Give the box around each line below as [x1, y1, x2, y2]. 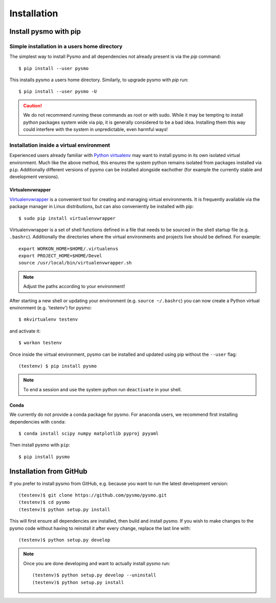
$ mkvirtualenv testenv [18, 317, 78, 322]
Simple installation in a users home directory [9, 42, 123, 50]
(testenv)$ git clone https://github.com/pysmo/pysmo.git [18, 493, 167, 498]
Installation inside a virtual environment [9, 141, 110, 148]
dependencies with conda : [9, 418, 66, 425]
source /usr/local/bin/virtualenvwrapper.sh [18, 260, 132, 266]
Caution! [23, 102, 42, 108]
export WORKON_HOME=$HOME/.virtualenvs [18, 245, 119, 252]
